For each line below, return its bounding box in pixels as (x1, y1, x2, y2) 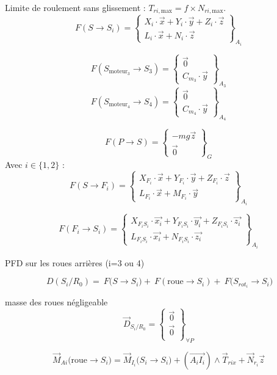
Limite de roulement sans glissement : (5, 1, 146, 13)
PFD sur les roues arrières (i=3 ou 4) (5, 256, 145, 269)
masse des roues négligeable (5, 296, 108, 308)
